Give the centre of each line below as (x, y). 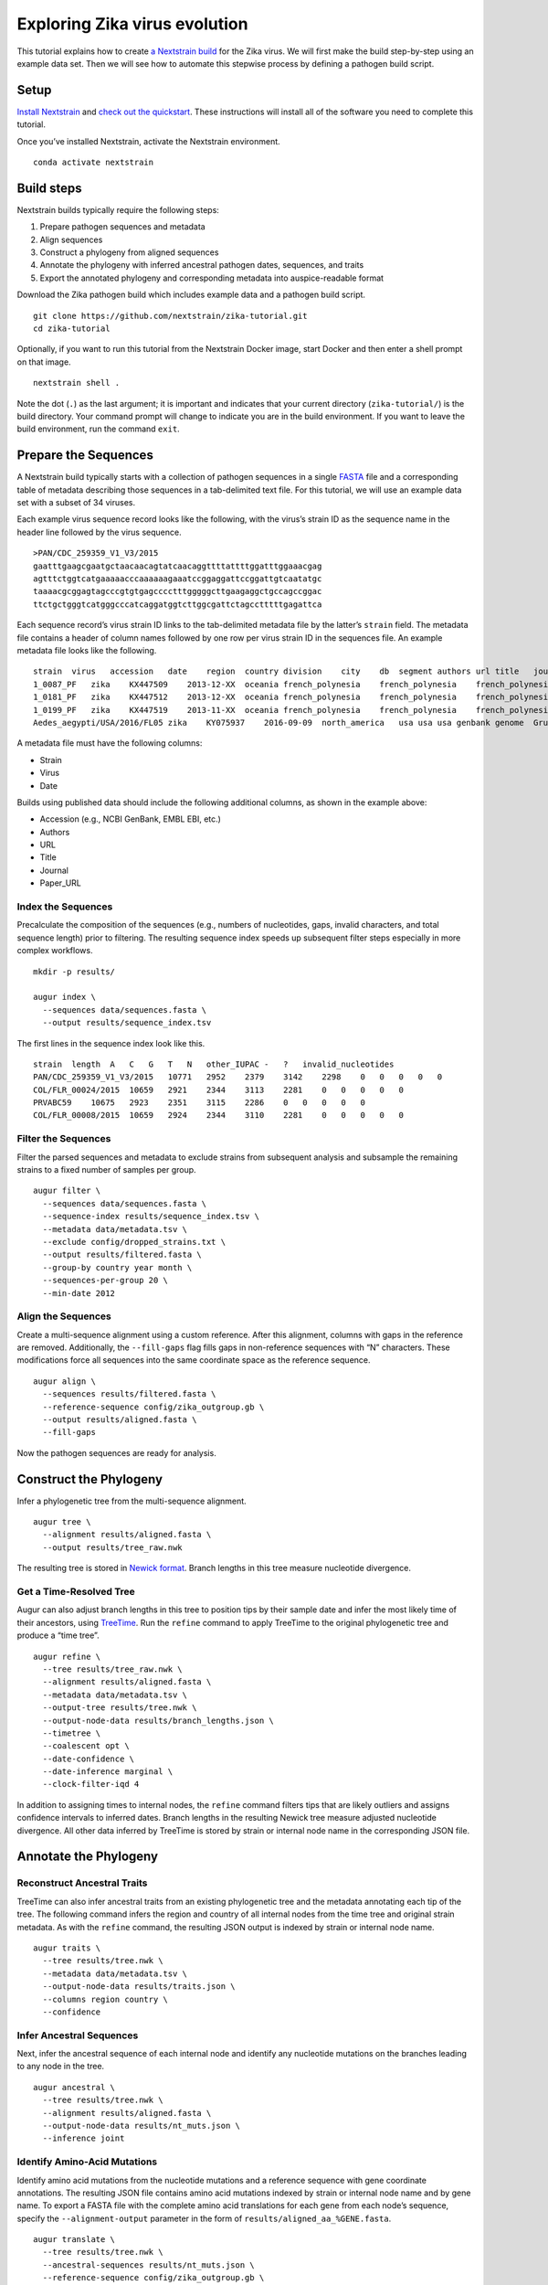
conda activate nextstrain (94, 163)
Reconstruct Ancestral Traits (82, 1883)
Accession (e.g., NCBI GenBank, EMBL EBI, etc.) (130, 819)
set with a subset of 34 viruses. (76, 503)
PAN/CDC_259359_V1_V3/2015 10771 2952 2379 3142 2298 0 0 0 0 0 (238, 1077)
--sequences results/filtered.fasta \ (129, 1394)
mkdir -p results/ (74, 972)
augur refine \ (67, 1656)
